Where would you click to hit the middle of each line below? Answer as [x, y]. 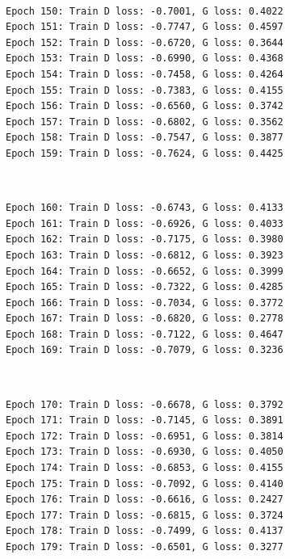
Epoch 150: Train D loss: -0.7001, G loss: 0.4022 [145, 11]
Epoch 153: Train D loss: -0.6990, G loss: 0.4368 [145, 59]
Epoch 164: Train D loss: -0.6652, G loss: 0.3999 [145, 271]
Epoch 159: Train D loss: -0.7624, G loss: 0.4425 [145, 153]
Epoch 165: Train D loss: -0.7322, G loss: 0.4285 [145, 287]
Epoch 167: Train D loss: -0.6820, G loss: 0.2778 [145, 319]
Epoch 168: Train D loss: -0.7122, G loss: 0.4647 [145, 334]
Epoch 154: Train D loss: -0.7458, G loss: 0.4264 [145, 74]
